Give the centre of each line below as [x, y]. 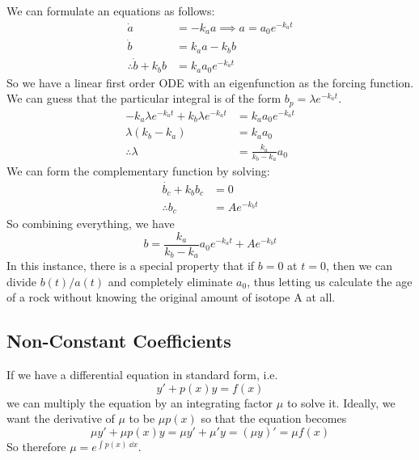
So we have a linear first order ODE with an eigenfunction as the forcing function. [210, 82]
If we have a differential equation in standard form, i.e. [142, 375]
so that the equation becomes [274, 418]
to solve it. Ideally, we [341, 402]
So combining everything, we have [91, 224]
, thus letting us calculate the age [330, 281]
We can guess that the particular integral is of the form [144, 98]
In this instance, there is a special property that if [131, 266]
